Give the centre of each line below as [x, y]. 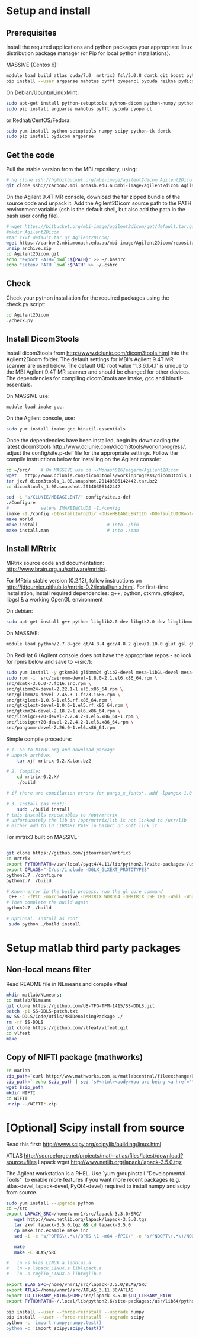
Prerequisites [31, 33]
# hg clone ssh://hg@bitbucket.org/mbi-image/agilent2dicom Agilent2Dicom [100, 180]
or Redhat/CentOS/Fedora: [38, 120]
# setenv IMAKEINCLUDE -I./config [63, 508]
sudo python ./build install [45, 924]
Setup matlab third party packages [94, 948]
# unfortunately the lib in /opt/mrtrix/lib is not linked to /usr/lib [96, 820]
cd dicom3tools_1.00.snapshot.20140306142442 [63, 487]
